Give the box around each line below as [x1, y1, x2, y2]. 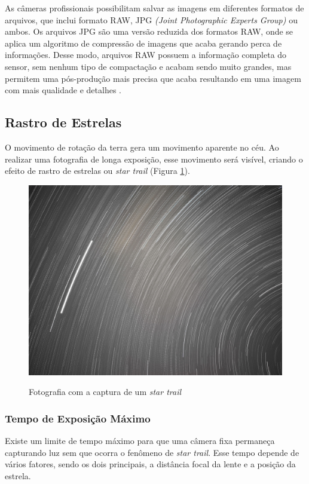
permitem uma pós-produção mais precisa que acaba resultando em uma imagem [5, 72, 301, 84]
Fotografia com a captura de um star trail [29, 385, 182, 398]
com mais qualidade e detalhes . [5, 84, 121, 96]
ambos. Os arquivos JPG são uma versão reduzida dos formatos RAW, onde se [5, 25, 293, 38]
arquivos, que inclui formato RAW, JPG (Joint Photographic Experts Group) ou [5, 13, 298, 26]
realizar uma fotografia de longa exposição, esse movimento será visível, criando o [5, 152, 303, 165]
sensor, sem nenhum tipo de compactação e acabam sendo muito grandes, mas [5, 60, 292, 72]
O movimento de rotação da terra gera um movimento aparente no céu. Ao [5, 140, 279, 153]
